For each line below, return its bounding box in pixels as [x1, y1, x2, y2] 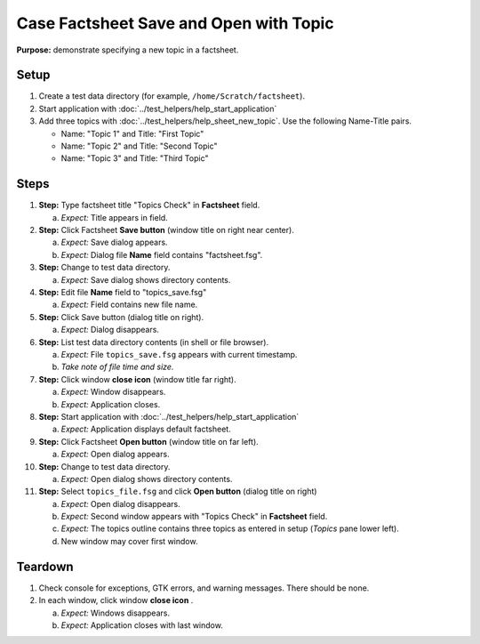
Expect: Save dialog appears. [60, 237, 168, 248]
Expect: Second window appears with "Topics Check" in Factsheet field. [60, 511, 328, 522]
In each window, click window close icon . [38, 595, 194, 606]
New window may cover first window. [60, 535, 198, 546]
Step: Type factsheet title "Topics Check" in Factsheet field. [38, 200, 260, 211]
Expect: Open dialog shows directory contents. [60, 473, 233, 484]
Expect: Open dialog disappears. [60, 498, 181, 509]
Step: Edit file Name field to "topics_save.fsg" [38, 287, 207, 298]
